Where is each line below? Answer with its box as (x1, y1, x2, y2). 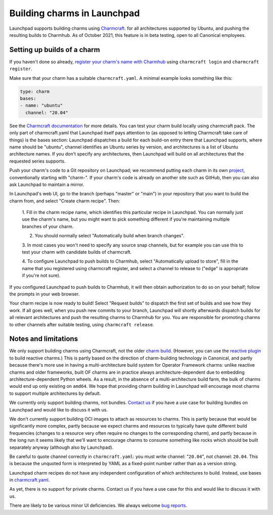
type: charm (20, 88, 50, 94)
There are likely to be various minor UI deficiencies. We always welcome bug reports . (9, 502, 187, 508)
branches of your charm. (22, 223, 74, 229)
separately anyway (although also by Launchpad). (9, 444, 114, 450)
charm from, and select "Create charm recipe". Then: (9, 197, 120, 204)
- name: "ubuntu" (20, 102, 63, 109)
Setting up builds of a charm (9, 45, 101, 54)
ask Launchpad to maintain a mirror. (9, 181, 84, 187)
